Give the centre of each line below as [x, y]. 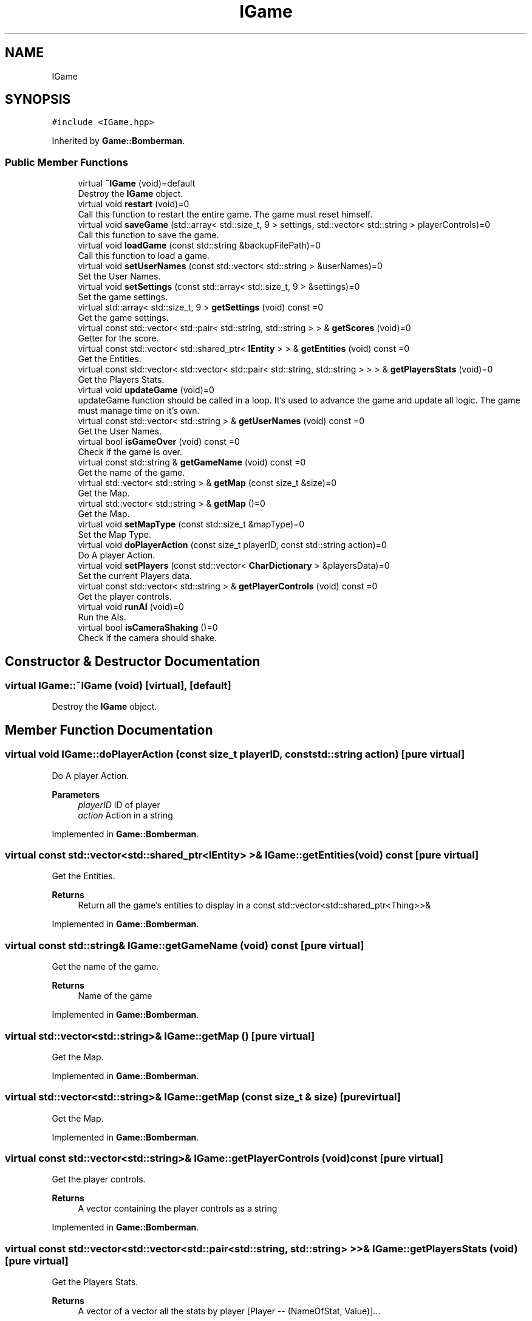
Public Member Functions [66, 162]
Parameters [76, 794]
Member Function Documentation [109, 730]
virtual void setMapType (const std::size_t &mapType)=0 [191, 524]
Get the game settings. [123, 318]
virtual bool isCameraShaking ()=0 [148, 628]
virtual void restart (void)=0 [134, 204]
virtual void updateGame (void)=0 [146, 390]
